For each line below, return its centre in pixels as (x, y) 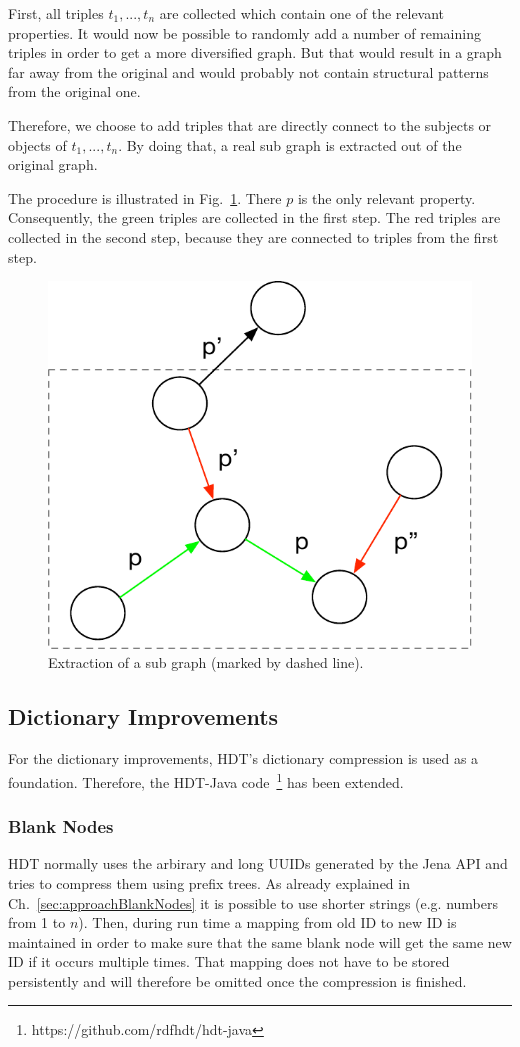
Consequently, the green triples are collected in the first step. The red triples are (254, 217)
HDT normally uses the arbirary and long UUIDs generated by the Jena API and (258, 863)
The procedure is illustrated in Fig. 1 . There (145, 197)
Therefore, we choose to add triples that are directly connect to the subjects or (250, 124)
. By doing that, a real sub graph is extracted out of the (290, 144)
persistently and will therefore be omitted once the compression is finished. (237, 980)
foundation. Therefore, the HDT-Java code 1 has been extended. (206, 780)
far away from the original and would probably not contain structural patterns (248, 71)
